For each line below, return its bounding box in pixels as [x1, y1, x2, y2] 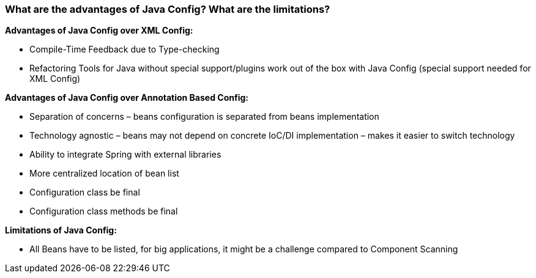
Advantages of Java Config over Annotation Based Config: [5, 92, 248, 103]
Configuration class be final [29, 187, 140, 198]
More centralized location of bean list [29, 168, 179, 179]
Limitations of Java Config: [5, 225, 117, 236]
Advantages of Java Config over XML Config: [5, 25, 193, 36]
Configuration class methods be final [29, 206, 178, 217]
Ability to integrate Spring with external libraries [29, 149, 221, 160]
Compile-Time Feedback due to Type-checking [29, 44, 220, 55]
